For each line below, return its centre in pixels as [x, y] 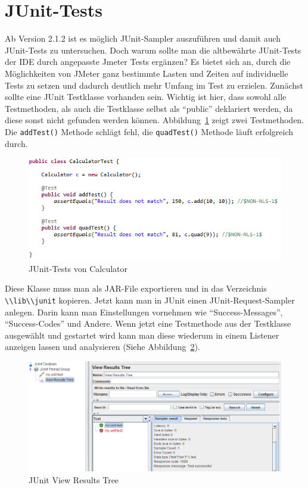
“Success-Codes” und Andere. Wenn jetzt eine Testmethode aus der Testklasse [148, 323]
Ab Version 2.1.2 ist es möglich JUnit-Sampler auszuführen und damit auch [143, 38]
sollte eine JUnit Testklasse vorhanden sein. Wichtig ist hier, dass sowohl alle [146, 97]
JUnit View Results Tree [74, 479]
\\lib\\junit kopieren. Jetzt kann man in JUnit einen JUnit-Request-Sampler [150, 300]
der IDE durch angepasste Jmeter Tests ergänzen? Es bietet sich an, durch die [148, 62]
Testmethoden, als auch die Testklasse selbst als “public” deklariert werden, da [149, 108]
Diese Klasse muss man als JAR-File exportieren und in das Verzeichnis [136, 288]
